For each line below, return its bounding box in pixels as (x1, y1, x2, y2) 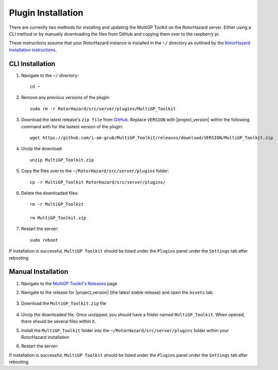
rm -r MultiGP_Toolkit (30, 201, 84, 207)
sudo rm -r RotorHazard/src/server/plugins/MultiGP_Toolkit (30, 106, 176, 112)
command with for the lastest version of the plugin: (21, 123, 123, 129)
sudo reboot (30, 237, 58, 243)
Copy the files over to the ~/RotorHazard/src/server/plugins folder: (21, 168, 170, 174)
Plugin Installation (9, 7, 84, 18)
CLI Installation (9, 59, 55, 68)
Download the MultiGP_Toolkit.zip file (21, 300, 106, 307)
